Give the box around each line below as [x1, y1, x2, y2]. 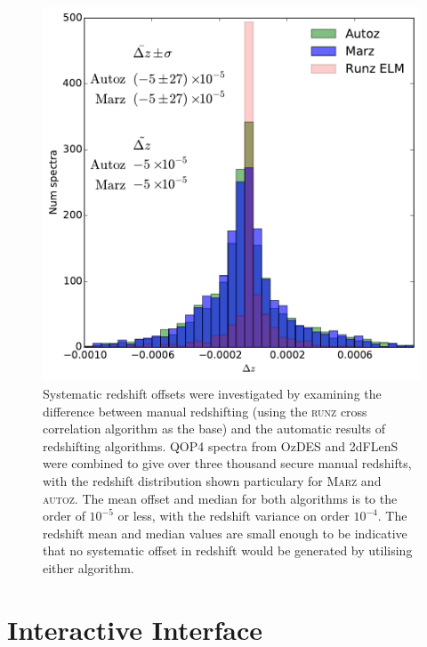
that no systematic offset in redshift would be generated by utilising [43, 541, 413, 560]
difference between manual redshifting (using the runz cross [43, 401, 367, 420]
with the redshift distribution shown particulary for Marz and [43, 471, 382, 489]
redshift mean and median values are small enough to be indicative [43, 523, 407, 542]
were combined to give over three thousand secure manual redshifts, [43, 454, 412, 473]
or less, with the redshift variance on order [117, 506, 350, 525]
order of [43, 506, 85, 525]
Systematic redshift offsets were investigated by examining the [43, 384, 382, 402]
